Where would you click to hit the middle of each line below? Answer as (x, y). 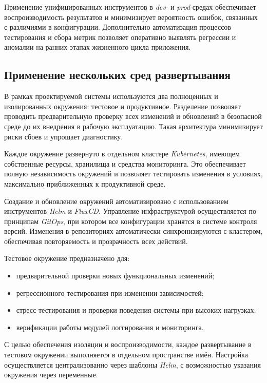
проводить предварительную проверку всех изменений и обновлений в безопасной (133, 116)
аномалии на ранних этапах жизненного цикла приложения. (98, 47)
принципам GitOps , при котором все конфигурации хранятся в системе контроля (131, 221)
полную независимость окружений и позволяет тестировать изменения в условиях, (133, 174)
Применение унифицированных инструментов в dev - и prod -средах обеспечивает (130, 7)
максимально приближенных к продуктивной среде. (85, 183)
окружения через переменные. (51, 375)
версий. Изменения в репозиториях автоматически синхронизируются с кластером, (133, 231)
